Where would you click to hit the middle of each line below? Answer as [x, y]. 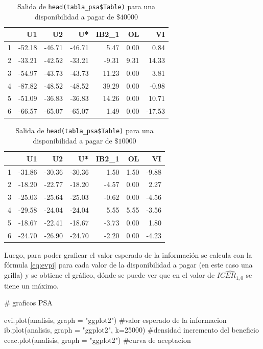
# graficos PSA [28, 303]
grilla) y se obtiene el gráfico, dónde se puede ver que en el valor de [110, 275]
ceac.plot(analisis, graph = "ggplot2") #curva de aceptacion [98, 340]
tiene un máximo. [31, 285]
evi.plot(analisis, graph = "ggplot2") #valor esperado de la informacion [115, 320]
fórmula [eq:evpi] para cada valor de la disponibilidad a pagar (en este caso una [128, 265]
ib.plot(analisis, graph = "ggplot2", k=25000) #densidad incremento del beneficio [131, 330]
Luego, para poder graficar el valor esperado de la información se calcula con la [128, 254]
